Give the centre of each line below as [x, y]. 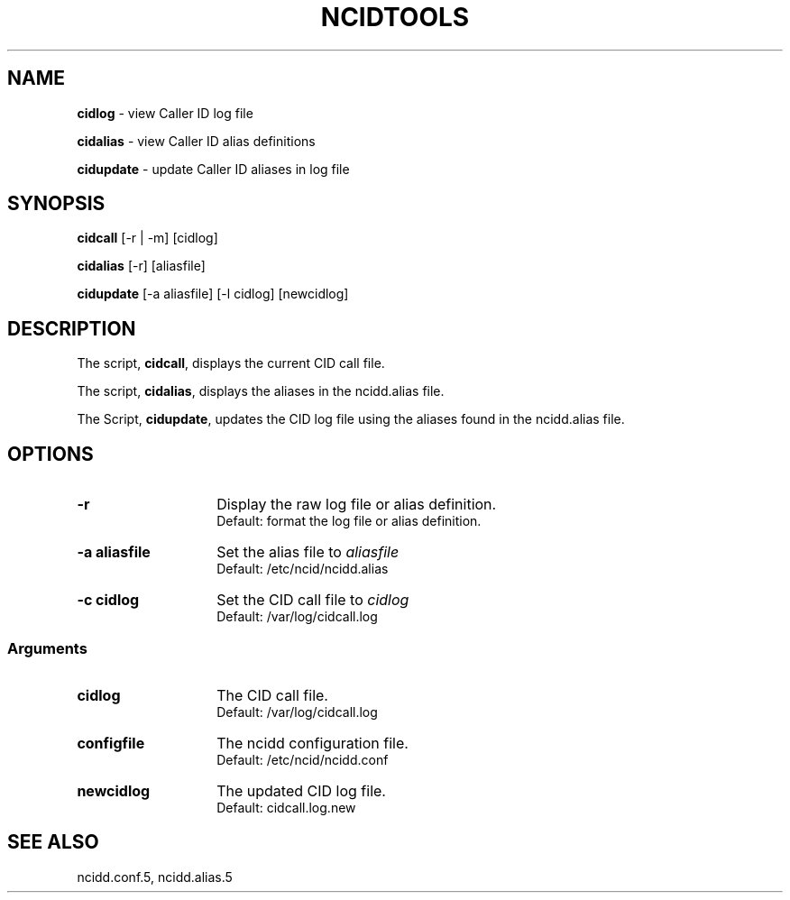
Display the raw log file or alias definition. [357, 505]
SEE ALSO [53, 842]
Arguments [47, 648]
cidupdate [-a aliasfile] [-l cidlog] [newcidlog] [213, 294]
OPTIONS [51, 454]
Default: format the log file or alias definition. [349, 521]
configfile [111, 743]
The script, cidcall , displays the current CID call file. [231, 363]
